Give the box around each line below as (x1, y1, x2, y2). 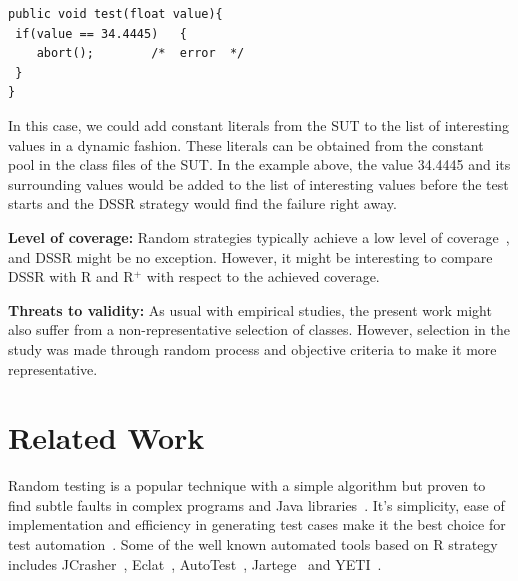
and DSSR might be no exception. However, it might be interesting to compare (8, 246, 493, 267)
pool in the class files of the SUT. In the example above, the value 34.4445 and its (8, 154, 511, 175)
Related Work (8, 417, 205, 458)
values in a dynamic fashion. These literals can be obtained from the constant (8, 134, 484, 155)
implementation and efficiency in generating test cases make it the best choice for (8, 514, 506, 535)
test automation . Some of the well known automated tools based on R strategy (8, 534, 498, 554)
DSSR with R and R (8, 266, 134, 287)
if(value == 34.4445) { (15, 26, 187, 41)
